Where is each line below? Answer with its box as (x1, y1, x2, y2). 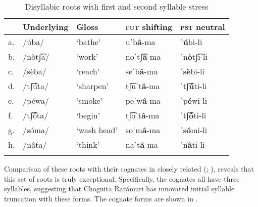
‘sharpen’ (76, 80, 109, 92)
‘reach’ (76, 65, 100, 77)
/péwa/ (23, 95, 49, 106)
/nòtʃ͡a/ (23, 51, 49, 62)
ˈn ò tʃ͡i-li (180, 51, 208, 62)
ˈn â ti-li (180, 139, 205, 150)
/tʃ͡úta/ (23, 80, 49, 92)
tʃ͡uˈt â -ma (125, 80, 160, 92)
